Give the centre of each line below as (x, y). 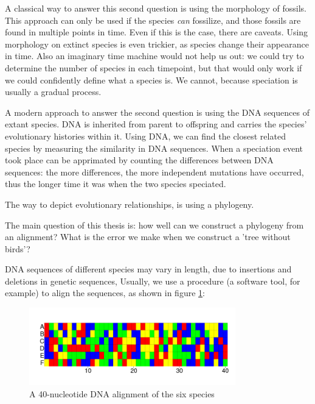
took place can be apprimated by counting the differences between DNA (139, 160)
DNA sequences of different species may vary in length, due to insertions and (148, 269)
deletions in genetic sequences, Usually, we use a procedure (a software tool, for (153, 281)
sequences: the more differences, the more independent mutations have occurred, (154, 172)
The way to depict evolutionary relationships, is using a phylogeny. (130, 204)
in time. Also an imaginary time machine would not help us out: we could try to (154, 56)
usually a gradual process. (53, 92)
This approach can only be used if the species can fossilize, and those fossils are (153, 20)
